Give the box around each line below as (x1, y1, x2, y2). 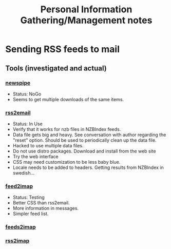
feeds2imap (5, 223, 36, 231)
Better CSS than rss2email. (12, 200, 70, 206)
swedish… (12, 170, 35, 176)
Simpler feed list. (12, 210, 49, 217)
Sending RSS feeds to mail (5, 44, 120, 55)
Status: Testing (12, 194, 45, 201)
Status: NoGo (12, 91, 42, 97)
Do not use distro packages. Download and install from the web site (12, 148, 156, 155)
